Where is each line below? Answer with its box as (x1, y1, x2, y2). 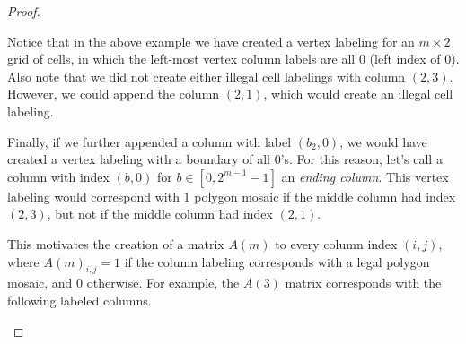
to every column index (275, 234, 398, 253)
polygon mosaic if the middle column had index (194, 186, 456, 205)
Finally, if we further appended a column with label (7, 132, 292, 150)
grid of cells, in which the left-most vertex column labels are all (7, 49, 356, 68)
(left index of (369, 49, 441, 68)
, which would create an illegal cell (263, 84, 453, 103)
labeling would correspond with (7, 186, 180, 205)
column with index (7, 167, 110, 185)
